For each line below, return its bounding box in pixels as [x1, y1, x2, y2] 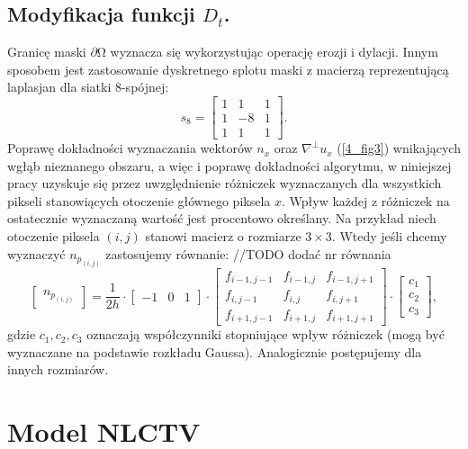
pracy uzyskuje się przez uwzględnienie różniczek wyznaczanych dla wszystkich [7, 174, 442, 193]
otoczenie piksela [7, 227, 100, 246]
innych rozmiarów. [7, 360, 109, 379]
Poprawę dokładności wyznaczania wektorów [7, 139, 253, 157]
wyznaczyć [7, 244, 66, 263]
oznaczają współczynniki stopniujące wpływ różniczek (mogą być [86, 325, 445, 344]
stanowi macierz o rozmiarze [145, 227, 301, 246]
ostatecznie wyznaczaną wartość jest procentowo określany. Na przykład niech [7, 209, 436, 228]
